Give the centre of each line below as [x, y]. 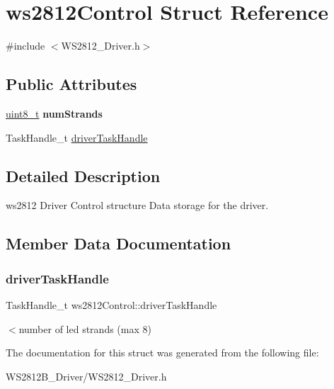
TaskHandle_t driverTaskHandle [77, 137]
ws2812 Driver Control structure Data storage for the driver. [137, 205]
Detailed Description [83, 175]
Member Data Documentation [119, 243]
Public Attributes [71, 84]
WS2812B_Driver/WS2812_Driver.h [86, 376]
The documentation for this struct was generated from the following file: [162, 353]
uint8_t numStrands [54, 113]
